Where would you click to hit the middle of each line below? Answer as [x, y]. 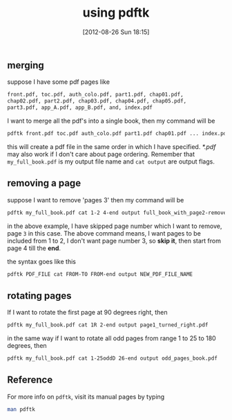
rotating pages [39, 296]
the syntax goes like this [41, 261]
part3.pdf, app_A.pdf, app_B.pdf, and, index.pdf [80, 108]
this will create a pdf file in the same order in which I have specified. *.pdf [112, 146]
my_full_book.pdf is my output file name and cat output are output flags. [111, 161]
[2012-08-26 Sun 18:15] [116, 32]
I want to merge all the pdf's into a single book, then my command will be [111, 121]
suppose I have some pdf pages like [59, 82]
